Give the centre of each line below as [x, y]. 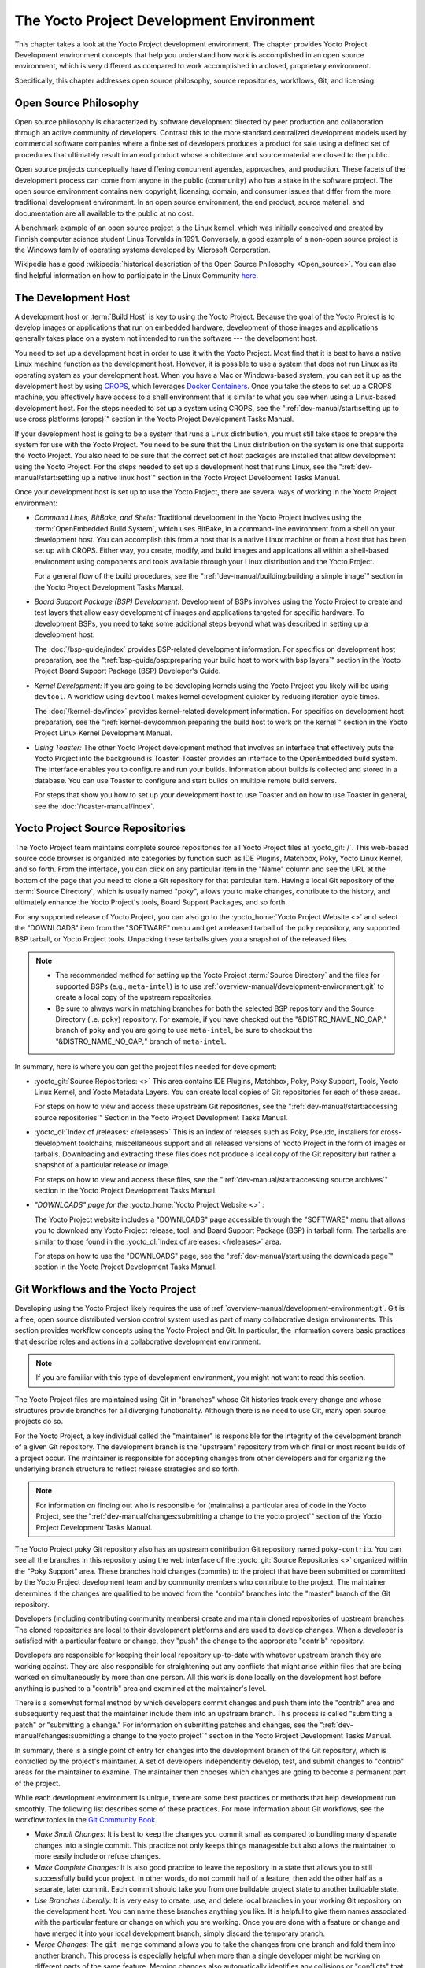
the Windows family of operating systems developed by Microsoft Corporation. [142, 250]
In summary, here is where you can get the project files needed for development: [146, 1067]
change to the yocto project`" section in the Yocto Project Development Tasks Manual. [252, 1736]
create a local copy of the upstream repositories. [135, 997]
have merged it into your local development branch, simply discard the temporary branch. [180, 1933]
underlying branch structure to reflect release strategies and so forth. [127, 1469]
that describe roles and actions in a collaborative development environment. [138, 1341]
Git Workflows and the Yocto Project [105, 1290]
